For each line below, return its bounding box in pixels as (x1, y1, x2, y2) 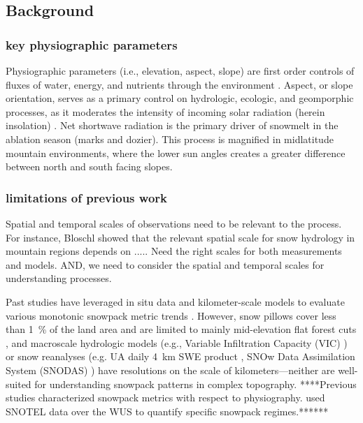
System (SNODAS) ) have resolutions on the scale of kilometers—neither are (6, 362, 335, 377)
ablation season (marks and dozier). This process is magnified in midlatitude (6, 131, 334, 146)
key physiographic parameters (6, 36, 178, 53)
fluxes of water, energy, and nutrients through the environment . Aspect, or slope (6, 77, 353, 91)
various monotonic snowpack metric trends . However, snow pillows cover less (6, 308, 336, 322)
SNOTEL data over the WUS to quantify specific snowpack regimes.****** (6, 403, 329, 418)
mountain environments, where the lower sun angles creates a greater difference (6, 145, 346, 160)
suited (6, 376, 31, 391)
